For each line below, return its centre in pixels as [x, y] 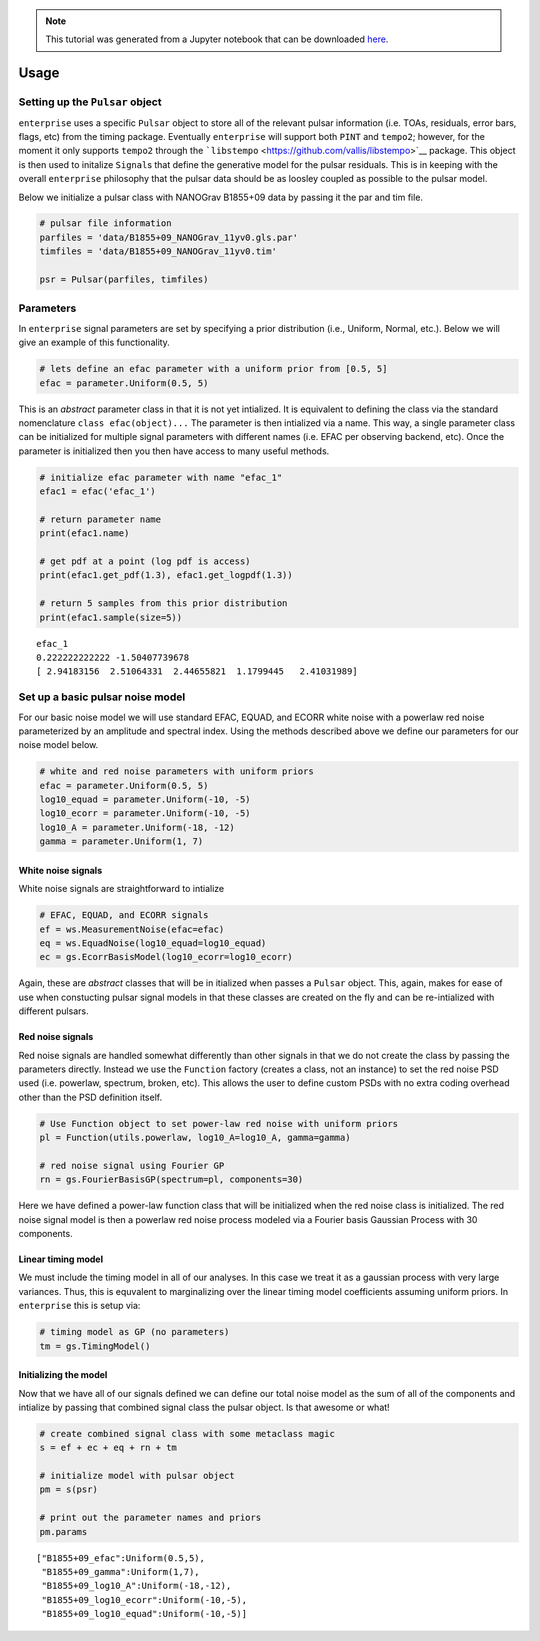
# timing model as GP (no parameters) [134, 1332]
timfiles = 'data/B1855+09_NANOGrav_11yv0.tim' [158, 251]
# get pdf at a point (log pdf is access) [145, 561]
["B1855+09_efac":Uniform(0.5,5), [120, 1558]
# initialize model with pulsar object [137, 1476]
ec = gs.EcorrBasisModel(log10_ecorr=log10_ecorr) [166, 957]
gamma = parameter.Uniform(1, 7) [121, 841]
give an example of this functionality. [94, 342]
